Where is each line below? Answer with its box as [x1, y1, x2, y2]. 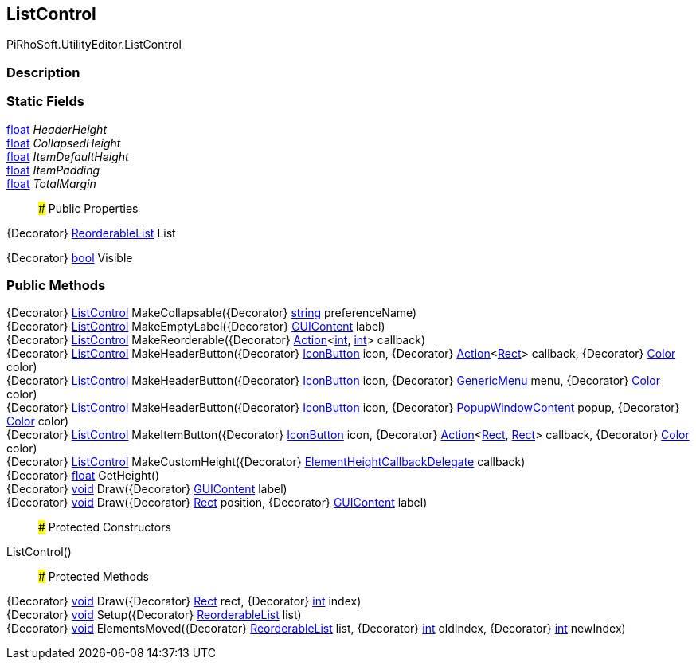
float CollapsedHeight [6, 135, 121, 150]
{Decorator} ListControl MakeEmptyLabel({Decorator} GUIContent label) [6, 319, 385, 334]
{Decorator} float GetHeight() [6, 468, 160, 483]
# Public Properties [38, 201, 139, 215]
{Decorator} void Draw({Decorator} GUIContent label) [6, 482, 287, 496]
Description [6, 64, 80, 80]
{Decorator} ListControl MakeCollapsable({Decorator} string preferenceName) [6, 306, 417, 320]
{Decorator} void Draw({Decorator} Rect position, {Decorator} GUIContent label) [6, 496, 428, 510]
